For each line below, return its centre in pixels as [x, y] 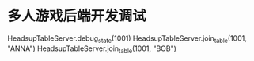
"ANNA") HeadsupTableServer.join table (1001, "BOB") [92, 49]
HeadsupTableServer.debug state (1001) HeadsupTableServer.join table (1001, [127, 39]
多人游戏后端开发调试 [77, 16]
